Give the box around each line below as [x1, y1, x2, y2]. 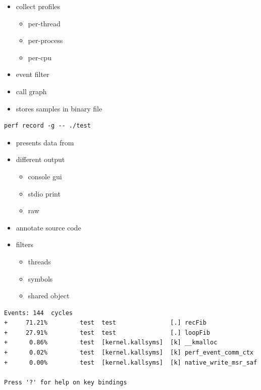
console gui [28, 171, 62, 181]
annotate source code [16, 222, 81, 232]
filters [16, 239, 34, 250]
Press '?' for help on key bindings [4, 378, 127, 386]
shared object [28, 290, 70, 301]
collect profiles [16, 1, 61, 11]
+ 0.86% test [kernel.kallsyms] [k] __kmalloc [4, 339, 218, 346]
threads [28, 256, 51, 266]
